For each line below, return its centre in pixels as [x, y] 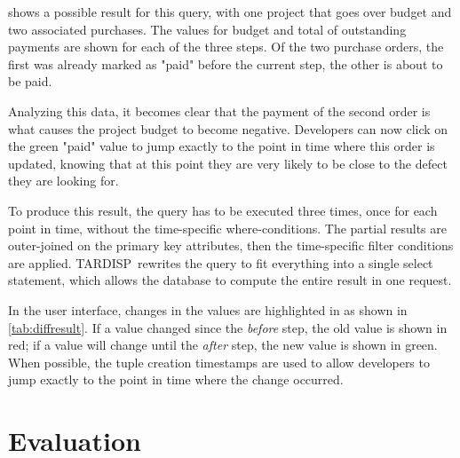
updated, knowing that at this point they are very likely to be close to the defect [228, 163]
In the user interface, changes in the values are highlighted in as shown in [208, 309]
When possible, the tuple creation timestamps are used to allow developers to [219, 362]
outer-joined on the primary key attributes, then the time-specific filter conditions [231, 245]
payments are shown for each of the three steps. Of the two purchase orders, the [226, 47]
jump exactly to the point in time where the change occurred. [176, 379]
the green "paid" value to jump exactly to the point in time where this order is [222, 146]
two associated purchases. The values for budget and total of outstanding [207, 29]
